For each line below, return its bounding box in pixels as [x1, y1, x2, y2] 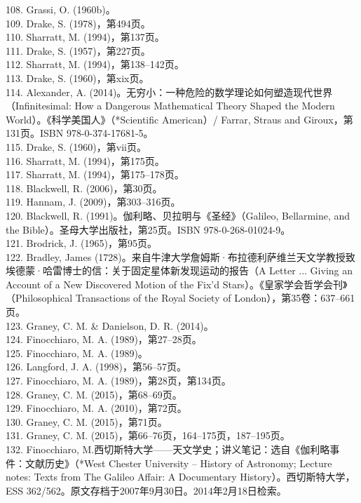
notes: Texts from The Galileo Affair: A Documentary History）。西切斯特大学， [6, 469, 355, 484]
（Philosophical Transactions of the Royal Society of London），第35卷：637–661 [6, 290, 355, 305]
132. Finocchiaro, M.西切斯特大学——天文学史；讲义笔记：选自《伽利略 [6, 442, 330, 456]
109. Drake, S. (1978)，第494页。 [6, 15, 151, 30]
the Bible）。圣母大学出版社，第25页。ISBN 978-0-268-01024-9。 [6, 222, 291, 236]
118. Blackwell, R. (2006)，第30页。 [6, 180, 163, 195]
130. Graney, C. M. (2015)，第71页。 [6, 414, 168, 429]
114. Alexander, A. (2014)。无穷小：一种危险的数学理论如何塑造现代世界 [6, 84, 333, 99]
